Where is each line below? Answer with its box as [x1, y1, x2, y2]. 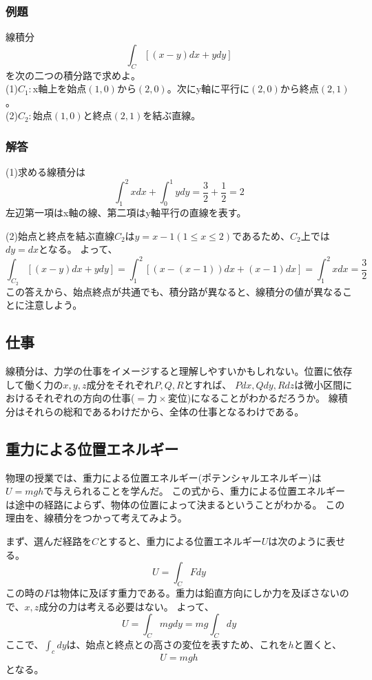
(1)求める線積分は [6, 165, 85, 179]
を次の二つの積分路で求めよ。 [6, 68, 141, 82]
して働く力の [6, 377, 63, 391]
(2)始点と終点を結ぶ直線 [6, 228, 114, 243]
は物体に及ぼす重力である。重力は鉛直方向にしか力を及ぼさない [50, 585, 340, 599]
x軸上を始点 [32, 81, 87, 96]
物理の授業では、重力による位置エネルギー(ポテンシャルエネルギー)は [6, 470, 322, 484]
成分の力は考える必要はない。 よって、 [39, 599, 214, 613]
